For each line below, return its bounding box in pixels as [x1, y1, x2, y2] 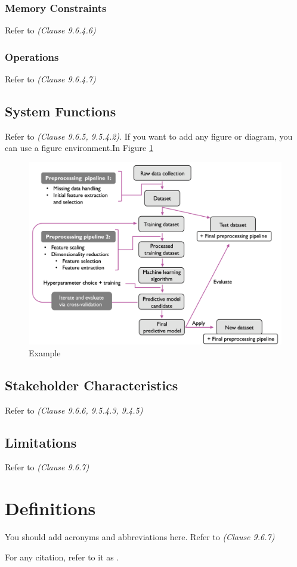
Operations [5, 49, 59, 64]
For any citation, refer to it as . [5, 550, 119, 563]
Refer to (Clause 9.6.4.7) [5, 73, 96, 85]
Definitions [5, 496, 96, 520]
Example [29, 346, 61, 359]
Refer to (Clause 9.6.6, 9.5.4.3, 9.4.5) [5, 403, 143, 416]
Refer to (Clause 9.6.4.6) [5, 24, 96, 36]
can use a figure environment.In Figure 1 [5, 141, 153, 154]
